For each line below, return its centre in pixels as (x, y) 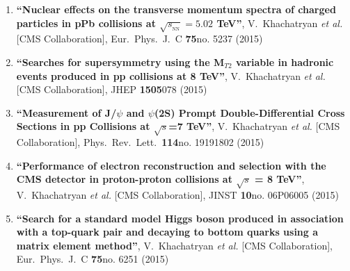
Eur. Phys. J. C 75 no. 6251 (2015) (93, 259)
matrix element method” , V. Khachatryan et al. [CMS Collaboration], (175, 245)
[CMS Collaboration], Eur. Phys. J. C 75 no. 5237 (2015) (140, 39)
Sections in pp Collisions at (83, 126)
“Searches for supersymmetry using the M (120, 61)
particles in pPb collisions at (86, 23)
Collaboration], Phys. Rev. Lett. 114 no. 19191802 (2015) (140, 142)
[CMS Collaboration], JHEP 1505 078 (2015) (112, 89)
